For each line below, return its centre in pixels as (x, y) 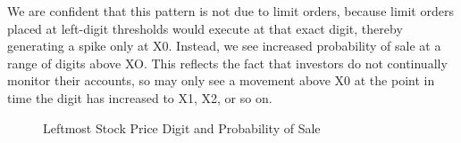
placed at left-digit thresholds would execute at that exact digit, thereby (205, 28)
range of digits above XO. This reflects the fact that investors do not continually (227, 63)
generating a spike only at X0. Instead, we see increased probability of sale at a (224, 46)
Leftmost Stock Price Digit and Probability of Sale (182, 127)
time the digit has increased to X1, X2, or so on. (140, 97)
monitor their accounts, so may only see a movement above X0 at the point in (221, 80)
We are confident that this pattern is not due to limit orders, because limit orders (230, 11)
